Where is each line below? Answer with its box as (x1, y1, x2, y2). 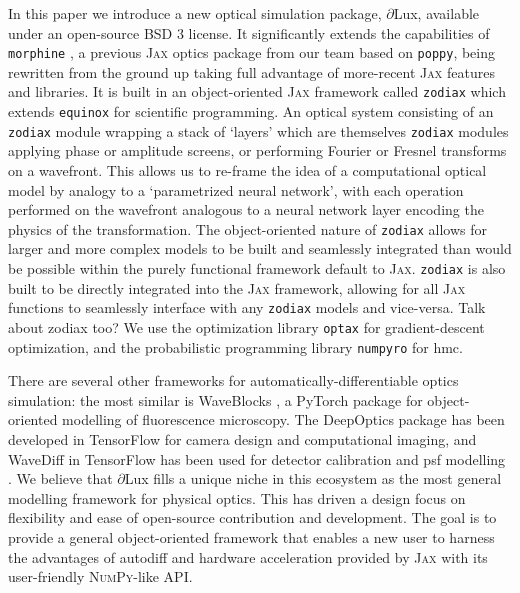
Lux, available (393, 3, 480, 23)
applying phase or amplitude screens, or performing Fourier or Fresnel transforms (8, 140, 507, 161)
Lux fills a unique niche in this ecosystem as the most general (124, 468, 502, 489)
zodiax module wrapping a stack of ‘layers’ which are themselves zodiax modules (8, 120, 509, 141)
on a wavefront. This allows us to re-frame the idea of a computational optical (8, 160, 487, 180)
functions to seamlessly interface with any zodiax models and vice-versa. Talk (8, 297, 486, 318)
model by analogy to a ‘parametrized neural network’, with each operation (8, 179, 464, 200)
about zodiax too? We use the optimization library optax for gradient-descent (8, 316, 485, 337)
